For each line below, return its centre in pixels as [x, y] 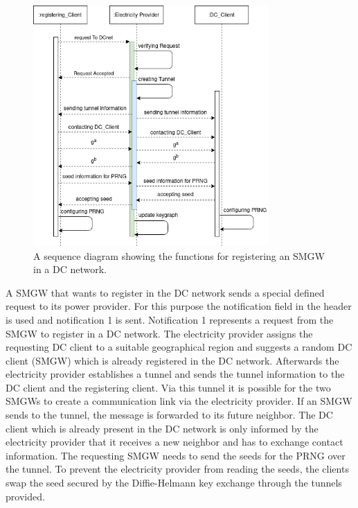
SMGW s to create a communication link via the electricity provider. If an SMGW [179, 401]
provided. [25, 496]
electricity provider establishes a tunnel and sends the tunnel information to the [175, 374]
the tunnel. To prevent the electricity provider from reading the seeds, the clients [177, 469]
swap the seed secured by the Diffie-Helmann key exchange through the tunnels [174, 483]
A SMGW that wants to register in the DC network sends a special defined [165, 292]
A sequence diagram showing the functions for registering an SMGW [179, 255]
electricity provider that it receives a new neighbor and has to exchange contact [174, 442]
